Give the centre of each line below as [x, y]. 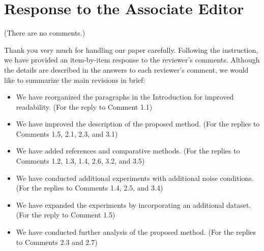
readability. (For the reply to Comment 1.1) [84, 106]
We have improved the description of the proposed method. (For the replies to [138, 124]
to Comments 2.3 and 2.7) [57, 242]
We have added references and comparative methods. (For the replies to [128, 151]
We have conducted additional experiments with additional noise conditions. [135, 178]
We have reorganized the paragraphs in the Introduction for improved [125, 97]
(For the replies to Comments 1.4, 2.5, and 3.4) [90, 188]
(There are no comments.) [45, 33]
